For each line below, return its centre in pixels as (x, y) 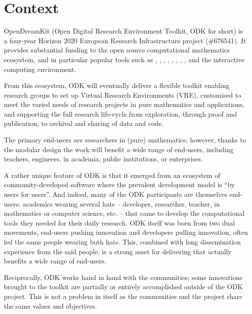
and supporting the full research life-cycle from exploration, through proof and (120, 113)
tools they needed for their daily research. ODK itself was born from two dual (119, 222)
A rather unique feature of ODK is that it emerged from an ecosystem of (112, 175)
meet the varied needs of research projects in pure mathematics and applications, (124, 104)
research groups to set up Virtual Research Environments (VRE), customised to (123, 95)
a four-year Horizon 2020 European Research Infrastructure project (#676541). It (125, 40)
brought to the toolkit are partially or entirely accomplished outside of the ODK (123, 287)
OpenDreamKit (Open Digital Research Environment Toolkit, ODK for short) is (124, 31)
